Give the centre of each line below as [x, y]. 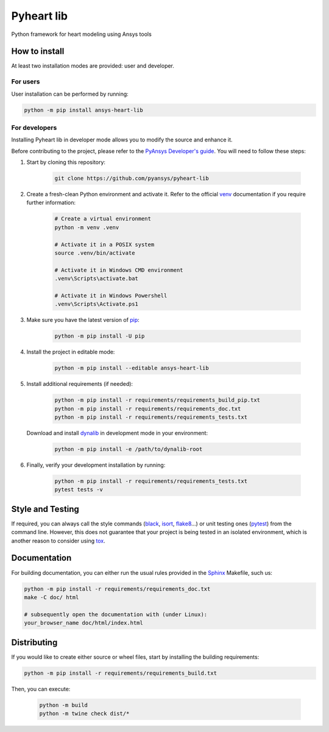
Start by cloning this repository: [66, 162]
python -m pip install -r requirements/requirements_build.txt [121, 673]
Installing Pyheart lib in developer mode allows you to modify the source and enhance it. [122, 140]
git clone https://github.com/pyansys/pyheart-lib [132, 179]
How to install [38, 52]
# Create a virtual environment [103, 219]
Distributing [34, 642]
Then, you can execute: [41, 689]
